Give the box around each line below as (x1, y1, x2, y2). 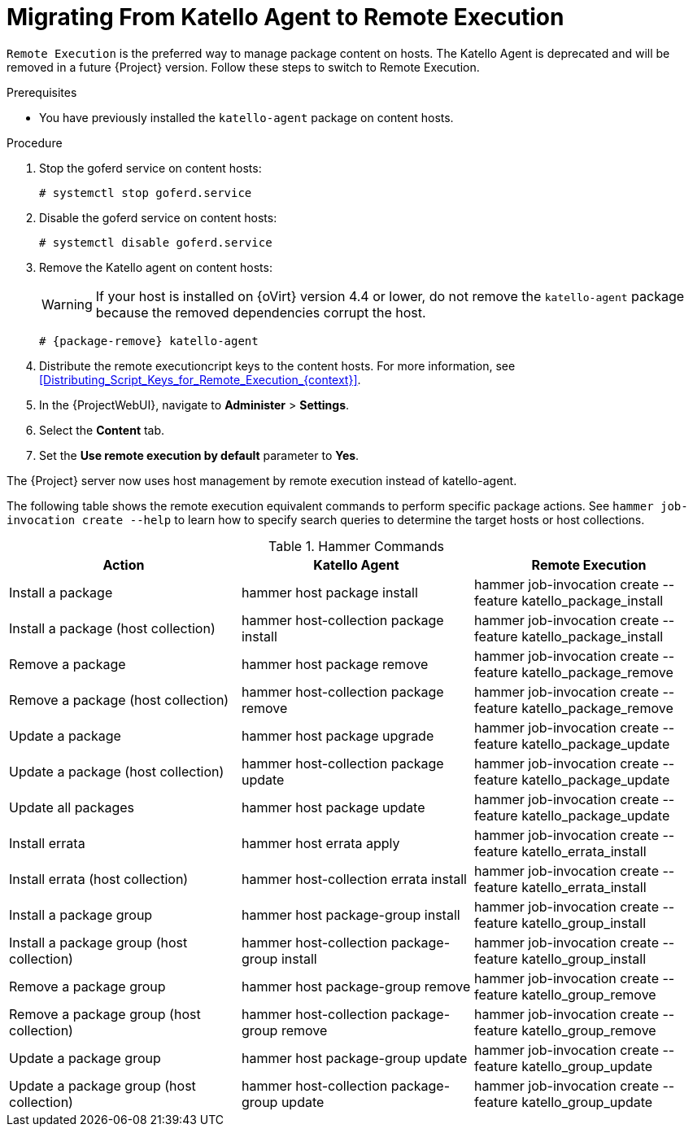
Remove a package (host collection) (9, 691, 229, 708)
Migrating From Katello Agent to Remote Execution (7, 3, 564, 31)
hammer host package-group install (241, 906, 460, 923)
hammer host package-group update (241, 1049, 468, 1066)
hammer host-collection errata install (241, 870, 467, 887)
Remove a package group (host (9, 1005, 201, 1022)
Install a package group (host (9, 934, 188, 951)
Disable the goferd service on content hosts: (39, 210, 277, 225)
